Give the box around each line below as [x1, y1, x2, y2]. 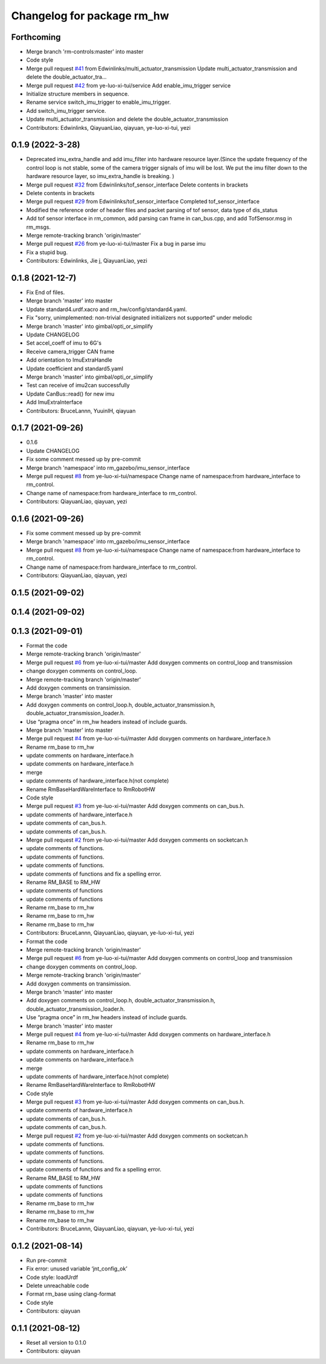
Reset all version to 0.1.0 [26, 1339, 87, 1346]
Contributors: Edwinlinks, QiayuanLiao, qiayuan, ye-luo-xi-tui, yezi [26, 124, 191, 131]
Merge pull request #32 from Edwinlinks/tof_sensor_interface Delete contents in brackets [26, 181, 249, 188]
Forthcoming [11, 32, 61, 42]
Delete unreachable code [26, 1282, 89, 1289]
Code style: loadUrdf [26, 1273, 78, 1281]
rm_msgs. [26, 223, 51, 231]
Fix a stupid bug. [26, 248, 68, 256]
